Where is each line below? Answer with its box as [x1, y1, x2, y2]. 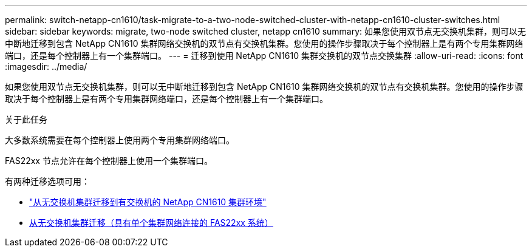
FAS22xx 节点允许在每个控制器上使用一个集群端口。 [5, 155, 213, 166]
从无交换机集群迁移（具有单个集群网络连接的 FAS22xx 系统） [29, 217, 273, 228]
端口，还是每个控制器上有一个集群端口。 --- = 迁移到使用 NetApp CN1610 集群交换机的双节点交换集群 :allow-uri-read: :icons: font [5, 50, 523, 61]
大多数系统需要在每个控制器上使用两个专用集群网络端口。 [5, 135, 234, 145]
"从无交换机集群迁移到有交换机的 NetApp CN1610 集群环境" [29, 197, 267, 207]
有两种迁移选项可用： [5, 176, 90, 186]
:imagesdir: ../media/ [5, 61, 87, 72]
